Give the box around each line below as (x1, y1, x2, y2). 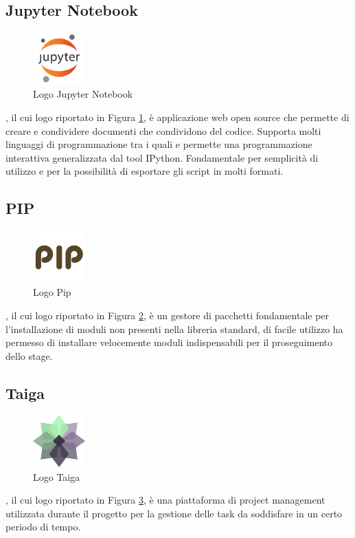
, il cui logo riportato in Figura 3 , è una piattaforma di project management (5, 493, 325, 507)
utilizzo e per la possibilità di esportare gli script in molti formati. (5, 164, 284, 178)
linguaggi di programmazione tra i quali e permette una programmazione (5, 137, 312, 151)
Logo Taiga (33, 469, 80, 484)
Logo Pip (33, 285, 71, 299)
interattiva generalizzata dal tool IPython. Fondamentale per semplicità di (5, 150, 319, 164)
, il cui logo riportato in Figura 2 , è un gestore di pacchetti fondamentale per (5, 308, 330, 322)
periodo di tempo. (5, 519, 81, 534)
